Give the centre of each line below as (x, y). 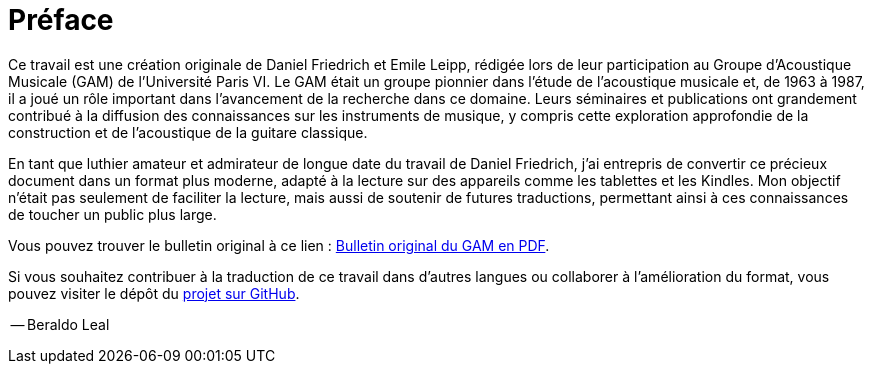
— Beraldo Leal (60, 324)
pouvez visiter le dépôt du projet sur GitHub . (154, 293)
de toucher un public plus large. (112, 214)
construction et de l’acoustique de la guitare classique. (188, 132)
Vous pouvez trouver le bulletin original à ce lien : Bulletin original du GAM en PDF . (279, 245)
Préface (61, 20)
